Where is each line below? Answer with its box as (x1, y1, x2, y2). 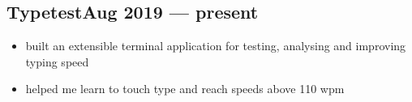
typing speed (25, 53, 89, 70)
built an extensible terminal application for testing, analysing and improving (25, 37, 406, 54)
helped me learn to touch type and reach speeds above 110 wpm (25, 80, 345, 97)
